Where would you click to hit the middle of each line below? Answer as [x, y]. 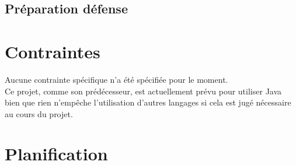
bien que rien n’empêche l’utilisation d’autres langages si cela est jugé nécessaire [148, 102]
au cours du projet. [39, 113]
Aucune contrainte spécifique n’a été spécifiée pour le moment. [116, 79]
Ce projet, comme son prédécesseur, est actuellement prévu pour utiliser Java [143, 91]
